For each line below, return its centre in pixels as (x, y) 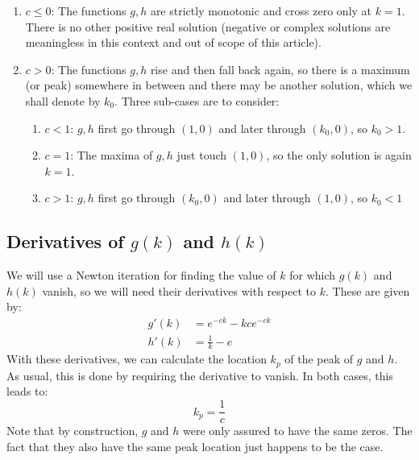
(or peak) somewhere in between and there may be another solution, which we (219, 85)
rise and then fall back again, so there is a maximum (280, 69)
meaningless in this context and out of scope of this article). (173, 42)
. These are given (367, 290)
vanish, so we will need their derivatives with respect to (179, 290)
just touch (202, 155)
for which (313, 275)
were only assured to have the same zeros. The (298, 431)
